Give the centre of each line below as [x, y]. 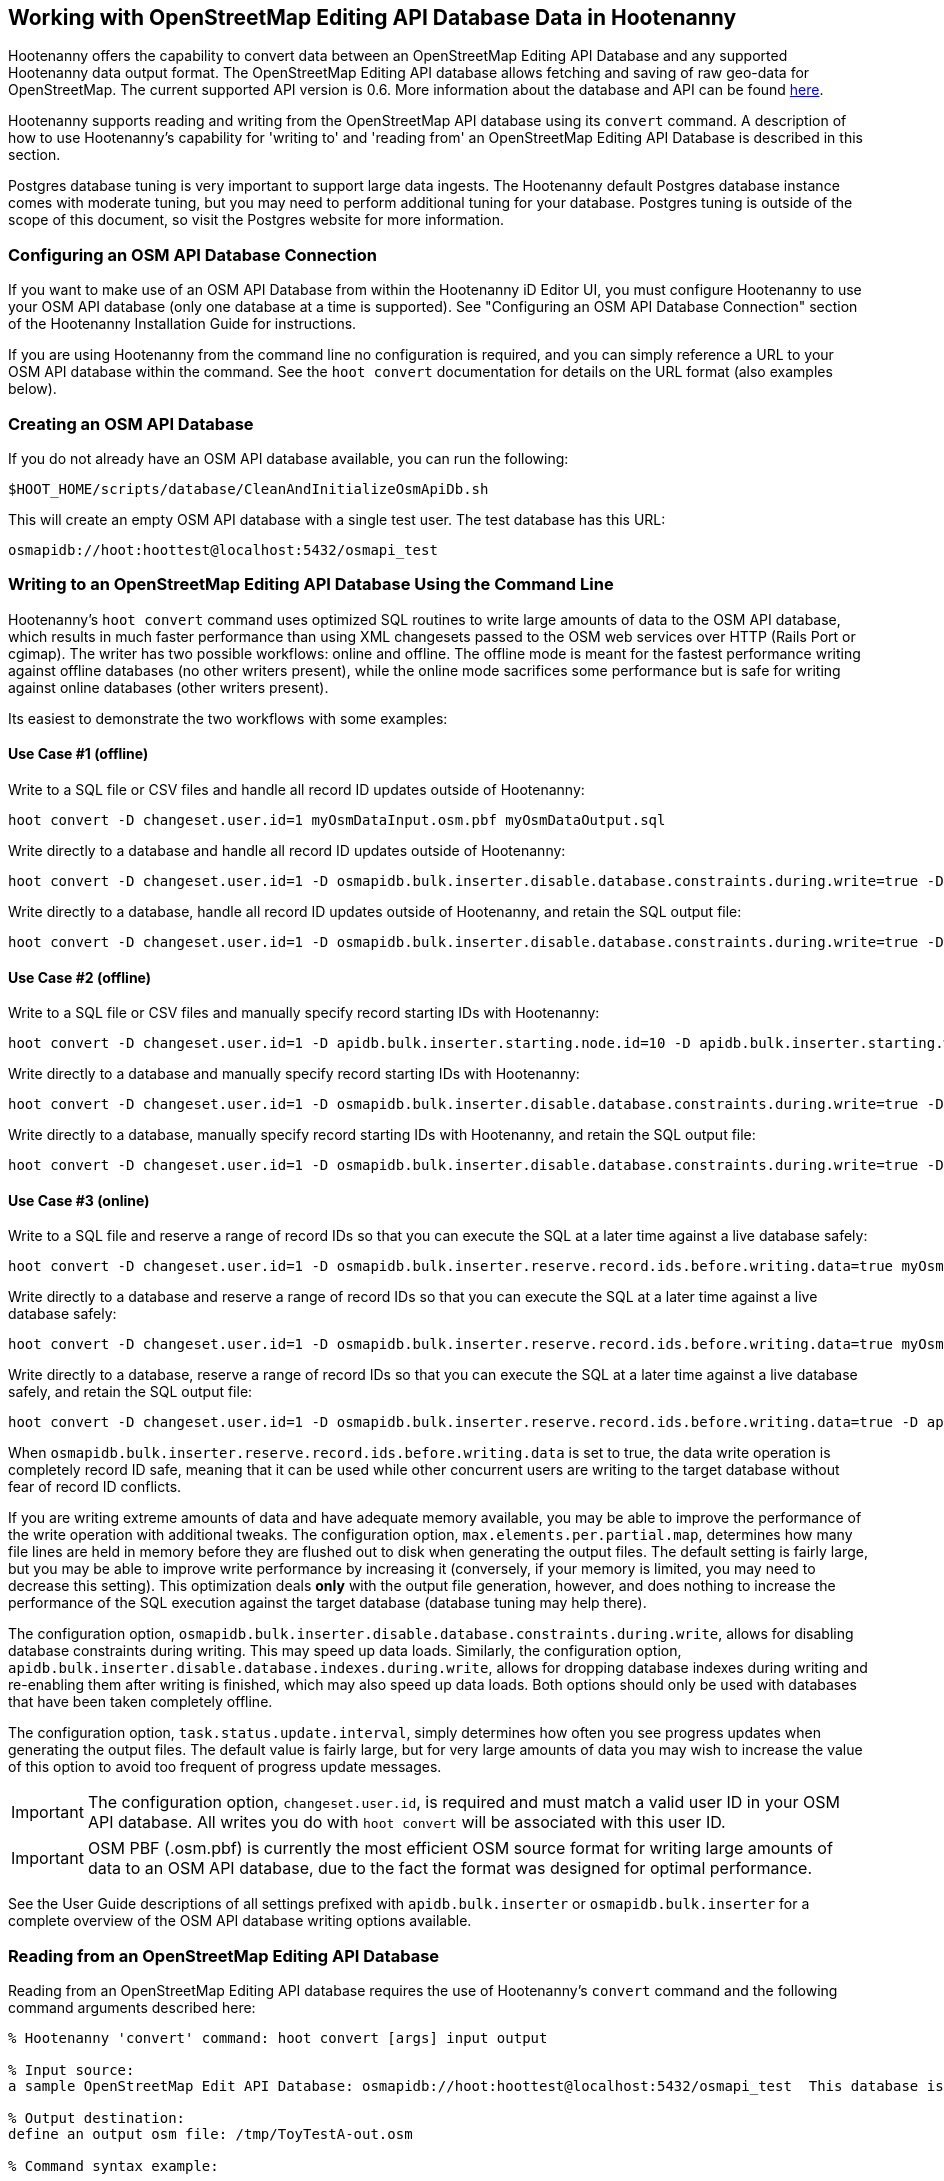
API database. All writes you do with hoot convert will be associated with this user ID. [406, 1822]
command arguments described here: [132, 2008]
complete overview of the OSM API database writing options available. [240, 1921]
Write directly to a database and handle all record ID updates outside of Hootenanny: [287, 850]
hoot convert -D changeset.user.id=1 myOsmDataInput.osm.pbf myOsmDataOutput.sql [337, 819]
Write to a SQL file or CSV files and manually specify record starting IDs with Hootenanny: [304, 1013]
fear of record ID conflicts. [95, 1487]
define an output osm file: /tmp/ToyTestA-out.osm [210, 2134]
